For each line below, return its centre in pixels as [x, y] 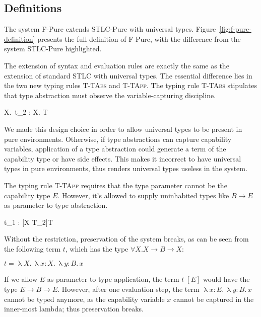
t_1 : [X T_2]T [28, 222]
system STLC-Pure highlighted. [53, 49]
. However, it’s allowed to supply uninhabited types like [143, 195]
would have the [226, 279]
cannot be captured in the [214, 299]
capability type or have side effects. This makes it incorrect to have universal [123, 158]
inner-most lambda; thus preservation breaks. [74, 309]
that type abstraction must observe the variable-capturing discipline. [110, 95]
